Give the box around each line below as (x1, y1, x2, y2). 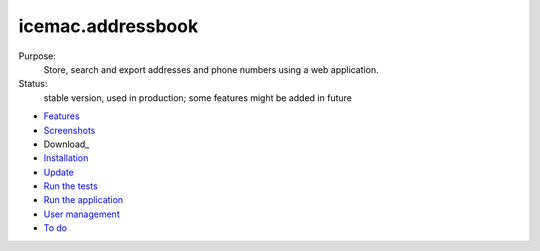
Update (43, 166, 75, 178)
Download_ (43, 138, 90, 150)
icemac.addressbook (18, 15, 199, 37)
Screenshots (43, 124, 96, 136)
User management (43, 208, 120, 220)
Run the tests (43, 180, 99, 192)
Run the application (43, 194, 124, 206)
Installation (43, 152, 89, 164)
